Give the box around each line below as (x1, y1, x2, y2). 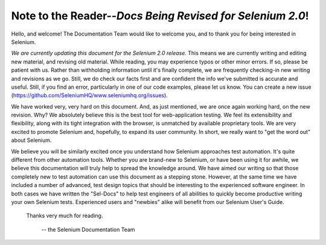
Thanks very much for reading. (26, 212, 103, 220)
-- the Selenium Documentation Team (41, 226, 135, 233)
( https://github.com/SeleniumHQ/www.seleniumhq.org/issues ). (11, 92, 168, 99)
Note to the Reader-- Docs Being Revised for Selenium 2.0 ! (11, 9, 309, 22)
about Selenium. (11, 136, 52, 144)
